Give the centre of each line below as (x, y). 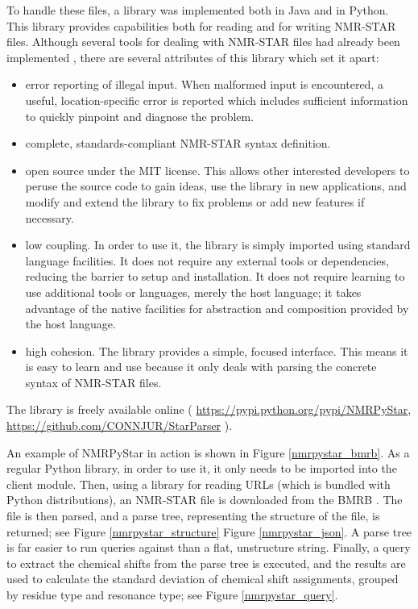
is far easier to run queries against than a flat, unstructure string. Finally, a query (209, 547)
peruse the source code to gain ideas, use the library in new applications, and (216, 186)
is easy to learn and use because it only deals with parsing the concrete (201, 367)
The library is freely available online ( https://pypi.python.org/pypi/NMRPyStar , (209, 409)
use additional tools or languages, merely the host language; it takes (193, 292)
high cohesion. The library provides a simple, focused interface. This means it (217, 350)
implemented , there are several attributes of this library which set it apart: (193, 57)
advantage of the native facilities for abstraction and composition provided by (217, 308)
